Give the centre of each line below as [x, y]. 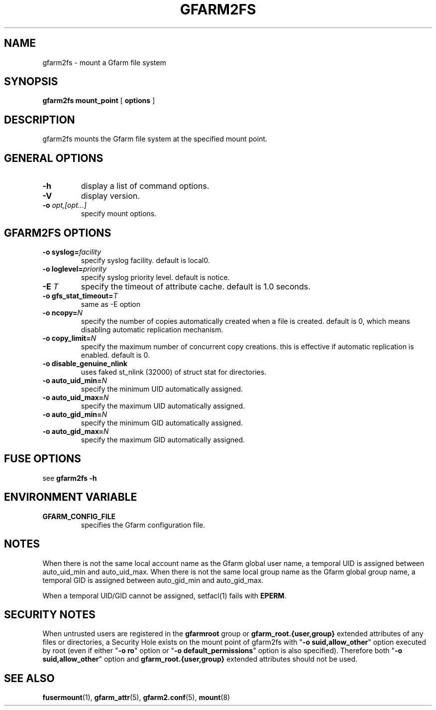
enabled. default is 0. [115, 355]
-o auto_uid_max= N [76, 397]
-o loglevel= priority [75, 269]
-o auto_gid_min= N [75, 414]
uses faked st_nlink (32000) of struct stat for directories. [174, 372]
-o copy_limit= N [69, 338]
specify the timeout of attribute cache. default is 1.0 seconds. [196, 286]
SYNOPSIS [31, 82]
